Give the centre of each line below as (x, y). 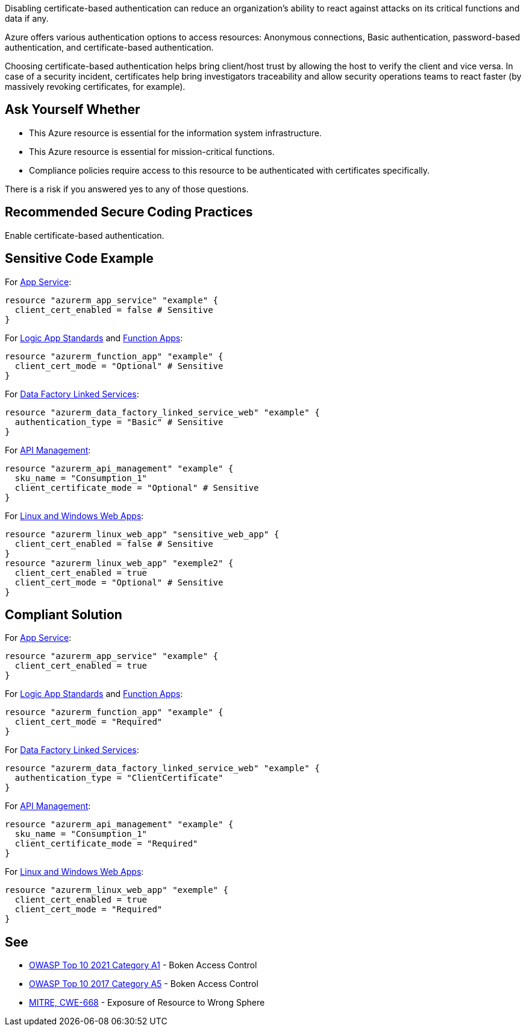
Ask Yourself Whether (73, 110)
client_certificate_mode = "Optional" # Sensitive (137, 487)
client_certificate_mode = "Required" (106, 844)
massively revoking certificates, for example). (95, 87)
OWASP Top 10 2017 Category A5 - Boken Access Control (144, 984)
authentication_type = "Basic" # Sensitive (119, 422)
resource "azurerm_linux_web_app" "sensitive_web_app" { (142, 534)
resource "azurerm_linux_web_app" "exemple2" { (119, 563)
